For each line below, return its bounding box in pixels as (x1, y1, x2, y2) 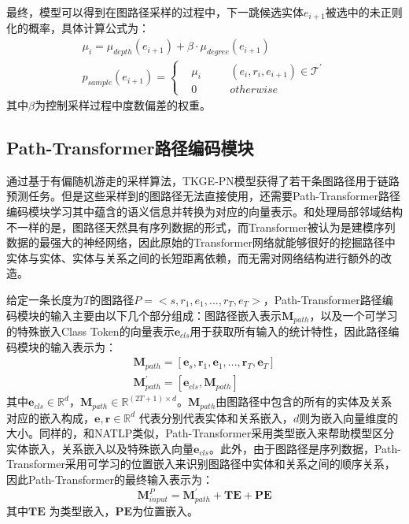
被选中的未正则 (325, 4, 403, 20)
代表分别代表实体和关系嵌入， (138, 409, 293, 426)
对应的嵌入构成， (6, 409, 94, 426)
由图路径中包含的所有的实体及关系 (216, 393, 392, 410)
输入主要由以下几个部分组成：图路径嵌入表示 (50, 307, 282, 323)
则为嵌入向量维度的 (299, 409, 399, 426)
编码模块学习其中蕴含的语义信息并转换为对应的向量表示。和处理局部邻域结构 (6, 203, 403, 219)
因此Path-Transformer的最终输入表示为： (6, 471, 213, 487)
